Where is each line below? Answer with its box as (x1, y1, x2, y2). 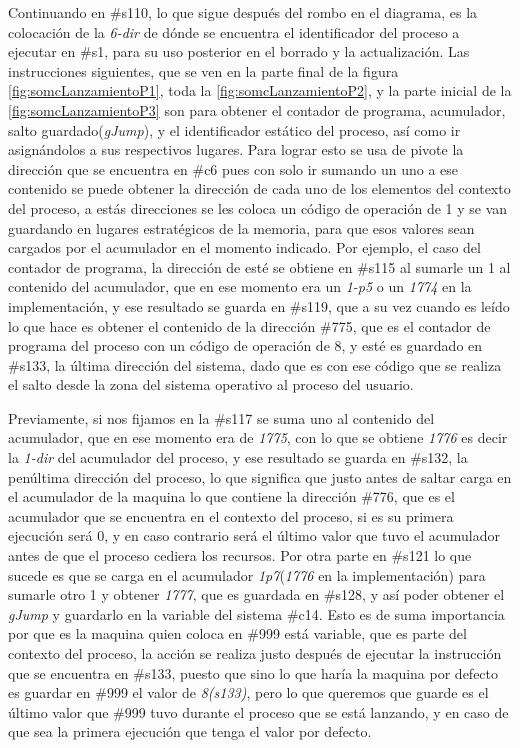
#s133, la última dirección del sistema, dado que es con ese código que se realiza (8, 354, 502, 375)
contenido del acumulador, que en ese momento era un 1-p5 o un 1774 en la (8, 276, 472, 297)
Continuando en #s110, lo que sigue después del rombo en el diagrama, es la (8, 2, 478, 22)
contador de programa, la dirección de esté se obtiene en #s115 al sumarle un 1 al (8, 256, 511, 277)
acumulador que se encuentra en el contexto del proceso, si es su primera (8, 505, 454, 526)
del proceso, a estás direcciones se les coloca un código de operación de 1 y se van (8, 197, 508, 218)
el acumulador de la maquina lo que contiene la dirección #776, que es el (8, 486, 455, 507)
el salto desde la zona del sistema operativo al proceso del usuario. (8, 374, 414, 395)
